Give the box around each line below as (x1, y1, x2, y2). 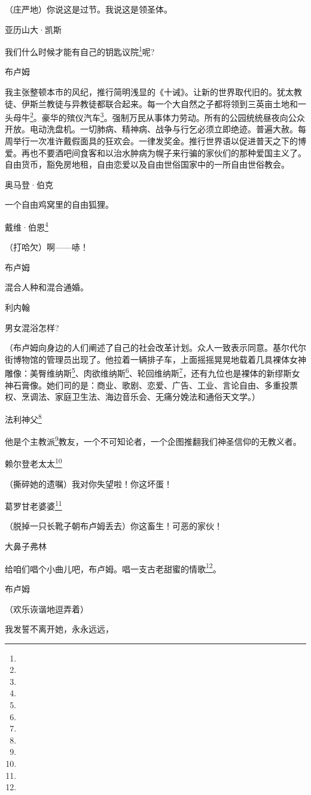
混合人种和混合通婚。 (5, 281, 89, 293)
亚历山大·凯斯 (5, 23, 62, 35)
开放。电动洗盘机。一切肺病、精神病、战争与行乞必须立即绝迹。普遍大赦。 (5, 123, 298, 135)
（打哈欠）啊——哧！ (5, 241, 89, 253)
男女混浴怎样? (5, 321, 59, 333)
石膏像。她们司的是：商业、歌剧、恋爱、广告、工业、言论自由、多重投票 (13, 378, 298, 391)
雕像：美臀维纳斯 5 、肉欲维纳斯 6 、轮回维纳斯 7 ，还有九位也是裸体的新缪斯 (5, 365, 292, 380)
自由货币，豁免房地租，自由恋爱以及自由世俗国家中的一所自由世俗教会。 (5, 158, 289, 171)
